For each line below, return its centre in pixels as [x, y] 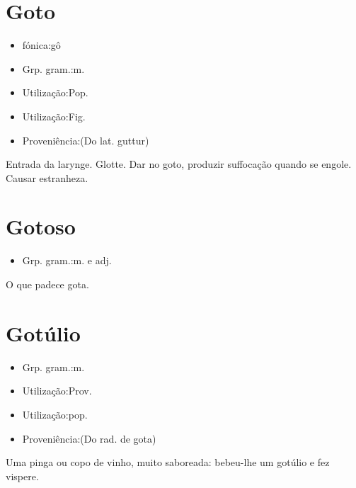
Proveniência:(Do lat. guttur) [86, 140]
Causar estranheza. [47, 177]
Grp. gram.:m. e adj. [67, 260]
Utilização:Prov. [57, 391]
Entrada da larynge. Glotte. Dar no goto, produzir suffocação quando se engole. [179, 164]
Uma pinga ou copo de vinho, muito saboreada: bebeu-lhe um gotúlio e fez [168, 462]
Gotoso [41, 226]
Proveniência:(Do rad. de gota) [89, 438]
